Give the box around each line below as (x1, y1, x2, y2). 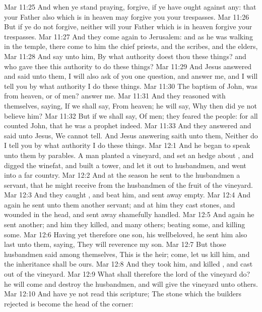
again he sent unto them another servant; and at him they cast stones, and (4, 199, 235, 210)
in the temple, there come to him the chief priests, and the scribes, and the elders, (4, 41, 258, 51)
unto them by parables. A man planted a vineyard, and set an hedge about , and (4, 149, 254, 160)
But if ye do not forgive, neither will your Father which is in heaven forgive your (4, 21, 252, 32)
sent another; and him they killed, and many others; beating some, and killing (4, 219, 245, 230)
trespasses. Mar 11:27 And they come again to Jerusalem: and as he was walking (4, 31, 253, 41)
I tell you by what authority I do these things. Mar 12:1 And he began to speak (4, 140, 250, 150)
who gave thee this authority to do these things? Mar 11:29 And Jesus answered (4, 61, 252, 71)
